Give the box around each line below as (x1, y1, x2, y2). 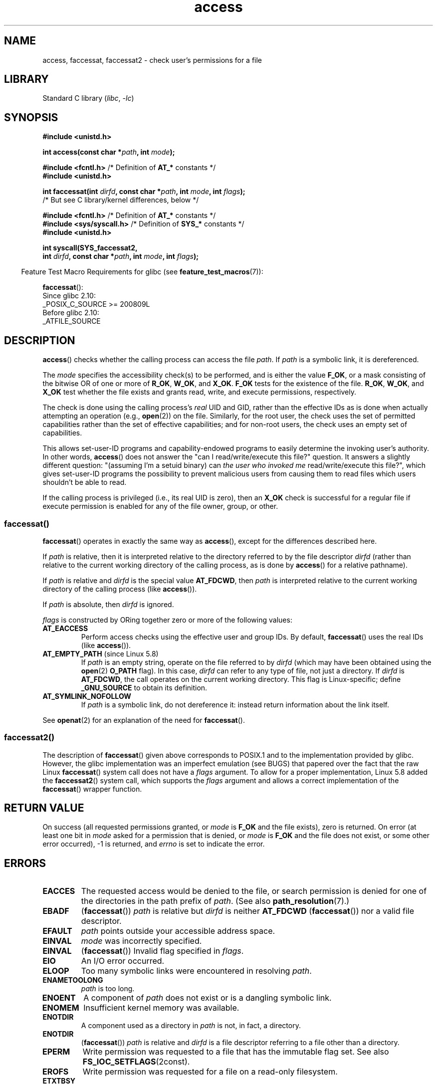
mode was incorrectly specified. (81, 936, 202, 946)
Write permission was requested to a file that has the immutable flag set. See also (82, 1047, 389, 1057)
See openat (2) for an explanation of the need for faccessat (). (42, 715, 245, 724)
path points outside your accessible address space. (81, 926, 275, 936)
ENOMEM (42, 1003, 79, 1013)
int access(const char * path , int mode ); (42, 148, 175, 157)
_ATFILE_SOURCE (42, 317, 101, 326)
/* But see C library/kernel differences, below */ (42, 196, 199, 205)
